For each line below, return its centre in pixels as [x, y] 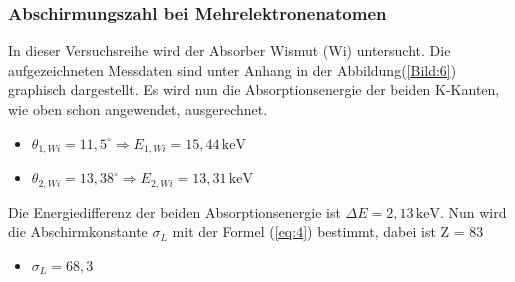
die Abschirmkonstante [78, 231]
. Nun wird [473, 211]
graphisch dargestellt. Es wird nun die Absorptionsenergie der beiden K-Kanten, [254, 89]
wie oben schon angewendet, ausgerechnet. [138, 109]
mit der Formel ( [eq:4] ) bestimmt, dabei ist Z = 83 [328, 231]
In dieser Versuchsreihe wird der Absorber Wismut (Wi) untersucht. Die [229, 50]
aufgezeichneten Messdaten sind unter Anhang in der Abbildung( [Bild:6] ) [232, 69]
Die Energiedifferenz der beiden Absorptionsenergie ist [174, 211]
